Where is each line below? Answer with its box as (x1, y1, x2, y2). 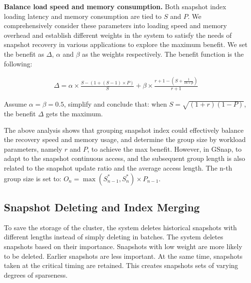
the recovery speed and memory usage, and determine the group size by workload (4, 134, 246, 144)
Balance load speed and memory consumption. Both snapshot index (4, 1, 226, 11)
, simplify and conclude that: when (63, 99, 167, 109)
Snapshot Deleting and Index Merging (4, 200, 200, 215)
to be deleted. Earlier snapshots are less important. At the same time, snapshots (4, 251, 243, 261)
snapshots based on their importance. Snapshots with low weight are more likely (4, 241, 242, 252)
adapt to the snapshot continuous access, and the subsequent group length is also (4, 153, 245, 163)
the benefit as (4, 48, 44, 59)
